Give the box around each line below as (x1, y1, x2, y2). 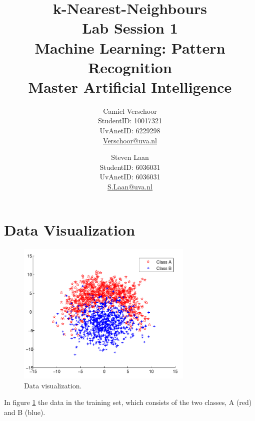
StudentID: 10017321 (97, 115, 162, 126)
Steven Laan (111, 152, 149, 162)
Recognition (88, 57, 172, 77)
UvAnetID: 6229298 (99, 125, 160, 136)
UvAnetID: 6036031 (99, 171, 160, 182)
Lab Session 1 (82, 18, 178, 38)
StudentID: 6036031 (99, 161, 160, 172)
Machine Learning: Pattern (34, 37, 225, 58)
